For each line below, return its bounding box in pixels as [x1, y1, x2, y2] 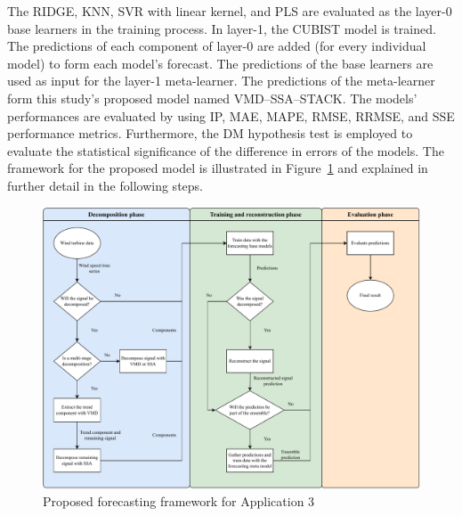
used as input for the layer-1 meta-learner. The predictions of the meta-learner [7, 71, 435, 90]
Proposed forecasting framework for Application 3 [43, 492, 315, 511]
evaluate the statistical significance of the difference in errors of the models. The [7, 141, 444, 160]
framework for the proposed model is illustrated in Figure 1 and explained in [7, 159, 428, 177]
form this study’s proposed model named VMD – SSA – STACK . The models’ [7, 88, 417, 107]
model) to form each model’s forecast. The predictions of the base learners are [7, 53, 434, 72]
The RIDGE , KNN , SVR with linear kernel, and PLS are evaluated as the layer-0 [7, 2, 452, 20]
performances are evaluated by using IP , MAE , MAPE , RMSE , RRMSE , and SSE [7, 106, 455, 125]
